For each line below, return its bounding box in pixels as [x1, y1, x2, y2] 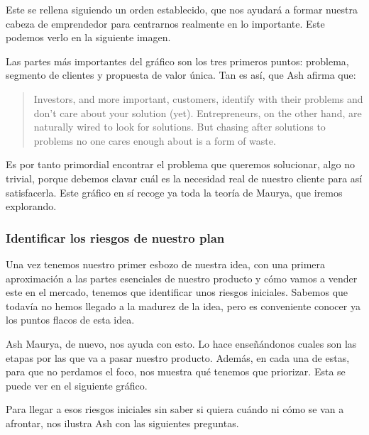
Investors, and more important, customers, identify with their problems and [33, 91, 363, 106]
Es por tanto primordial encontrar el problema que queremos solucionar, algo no [6, 157, 355, 172]
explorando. [6, 199, 57, 214]
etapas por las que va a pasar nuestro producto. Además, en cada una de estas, [6, 350, 350, 365]
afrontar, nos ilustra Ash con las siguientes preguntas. [6, 415, 239, 430]
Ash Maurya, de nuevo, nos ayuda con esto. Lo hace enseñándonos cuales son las [6, 336, 357, 351]
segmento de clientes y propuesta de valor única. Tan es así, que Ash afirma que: [6, 67, 356, 82]
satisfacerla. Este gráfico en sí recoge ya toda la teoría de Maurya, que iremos [6, 185, 343, 199]
